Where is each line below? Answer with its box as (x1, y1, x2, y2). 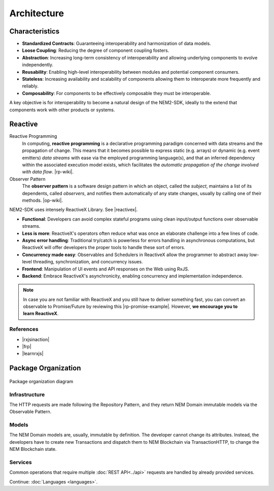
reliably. (22, 83, 39, 89)
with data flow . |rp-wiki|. (22, 169, 74, 175)
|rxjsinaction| (22, 336, 50, 343)
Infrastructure (9, 391, 45, 398)
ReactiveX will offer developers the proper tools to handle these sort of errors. (22, 244, 185, 251)
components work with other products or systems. (9, 107, 115, 113)
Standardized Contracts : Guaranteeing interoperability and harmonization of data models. (22, 41, 212, 47)
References (9, 326, 39, 333)
